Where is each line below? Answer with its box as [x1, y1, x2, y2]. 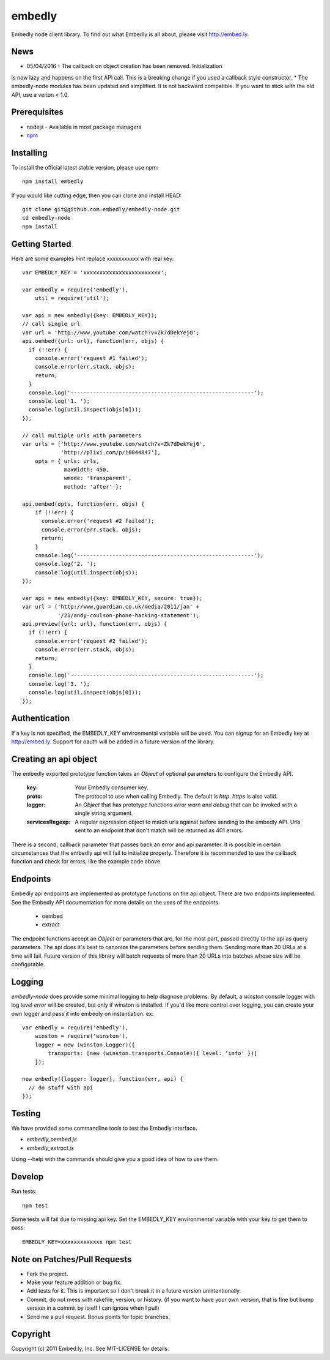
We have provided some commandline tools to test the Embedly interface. [11, 1124, 198, 1132]
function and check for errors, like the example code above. [11, 858, 162, 865]
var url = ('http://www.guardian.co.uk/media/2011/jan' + [22, 603, 200, 610]
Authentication [11, 713, 70, 724]
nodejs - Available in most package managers [26, 123, 142, 130]
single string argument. [75, 810, 133, 817]
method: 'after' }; [64, 483, 122, 490]
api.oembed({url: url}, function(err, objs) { [22, 337, 164, 345]
